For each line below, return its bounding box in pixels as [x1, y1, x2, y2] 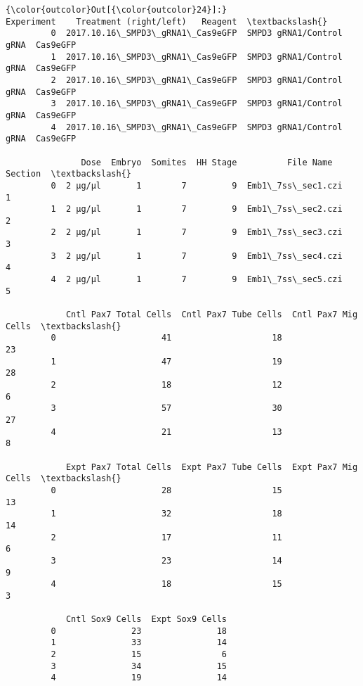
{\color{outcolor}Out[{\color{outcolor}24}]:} [6, 5, 227, 15]
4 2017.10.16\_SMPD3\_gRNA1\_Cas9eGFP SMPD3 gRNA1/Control [51, 122, 343, 132]
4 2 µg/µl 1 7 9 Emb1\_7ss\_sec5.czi [51, 274, 343, 285]
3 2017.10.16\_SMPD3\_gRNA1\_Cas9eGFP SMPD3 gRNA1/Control [51, 99, 343, 109]
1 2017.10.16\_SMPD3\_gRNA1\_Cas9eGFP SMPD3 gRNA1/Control [51, 51, 343, 62]
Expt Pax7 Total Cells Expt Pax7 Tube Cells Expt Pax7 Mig [65, 462, 358, 472]
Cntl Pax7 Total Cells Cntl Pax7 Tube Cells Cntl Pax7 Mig [65, 310, 358, 320]
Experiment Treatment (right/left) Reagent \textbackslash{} [6, 16, 328, 27]
